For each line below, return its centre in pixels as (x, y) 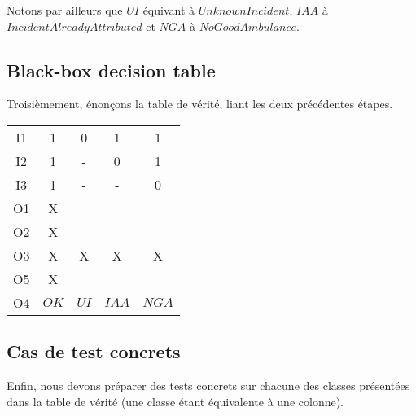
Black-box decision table (111, 70)
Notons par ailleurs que (65, 10)
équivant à (169, 10)
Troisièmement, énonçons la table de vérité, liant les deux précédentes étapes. (200, 104)
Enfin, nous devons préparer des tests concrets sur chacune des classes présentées (208, 385)
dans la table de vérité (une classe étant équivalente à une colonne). (175, 401)
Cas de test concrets (94, 351)
